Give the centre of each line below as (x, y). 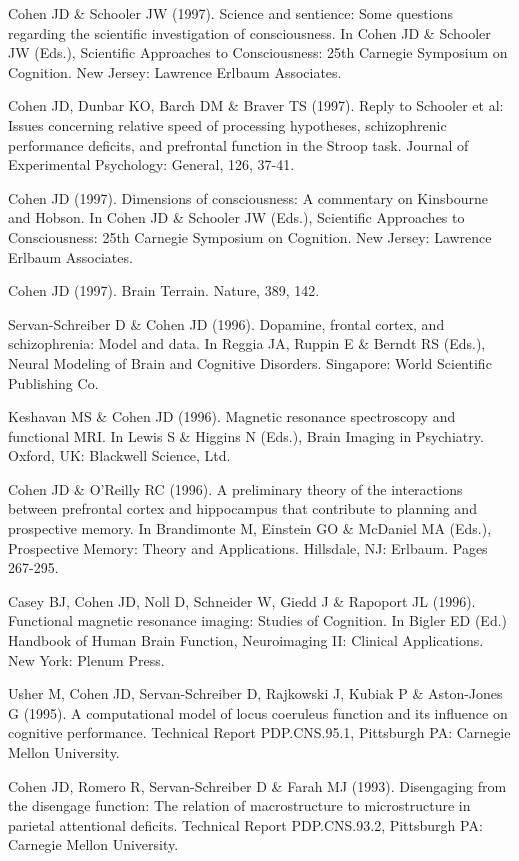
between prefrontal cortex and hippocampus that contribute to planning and (242, 508)
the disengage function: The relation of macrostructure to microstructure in (239, 805)
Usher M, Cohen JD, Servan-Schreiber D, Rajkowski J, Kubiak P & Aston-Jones (255, 693)
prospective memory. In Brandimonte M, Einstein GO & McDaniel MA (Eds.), (250, 528)
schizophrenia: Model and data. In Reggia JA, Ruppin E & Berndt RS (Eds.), (247, 343)
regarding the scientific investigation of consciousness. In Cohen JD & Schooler (249, 32)
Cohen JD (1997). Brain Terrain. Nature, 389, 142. (164, 290)
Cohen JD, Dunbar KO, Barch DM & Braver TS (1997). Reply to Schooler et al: (256, 105)
